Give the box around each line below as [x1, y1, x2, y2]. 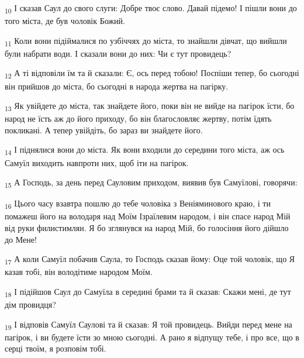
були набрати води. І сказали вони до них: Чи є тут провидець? [5, 47, 232, 59]
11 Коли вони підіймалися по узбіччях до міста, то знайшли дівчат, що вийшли [5, 34, 287, 48]
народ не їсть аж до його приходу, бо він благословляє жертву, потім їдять [5, 112, 272, 125]
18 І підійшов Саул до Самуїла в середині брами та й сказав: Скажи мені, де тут [5, 285, 291, 299]
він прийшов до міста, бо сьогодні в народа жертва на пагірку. [5, 80, 229, 92]
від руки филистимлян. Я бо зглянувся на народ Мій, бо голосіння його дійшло [5, 222, 289, 234]
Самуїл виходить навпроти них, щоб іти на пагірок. [5, 156, 189, 168]
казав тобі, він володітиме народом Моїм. [5, 266, 153, 278]
